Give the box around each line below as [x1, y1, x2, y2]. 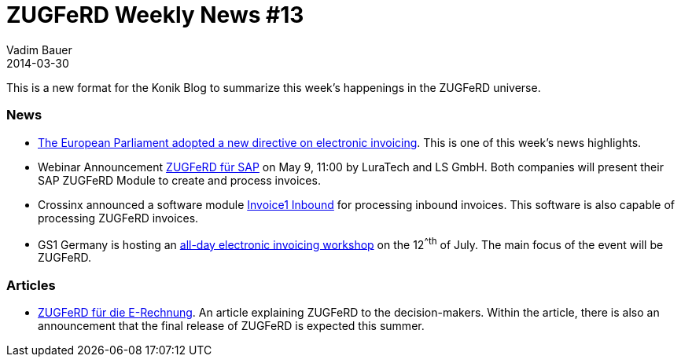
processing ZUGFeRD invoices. [38, 211, 199, 225]
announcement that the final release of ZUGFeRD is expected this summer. [38, 318, 425, 332]
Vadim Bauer [6, 42, 72, 57]
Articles [6, 277, 56, 293]
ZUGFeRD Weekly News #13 [6, 2, 304, 28]
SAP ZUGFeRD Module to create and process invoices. [38, 173, 321, 187]
